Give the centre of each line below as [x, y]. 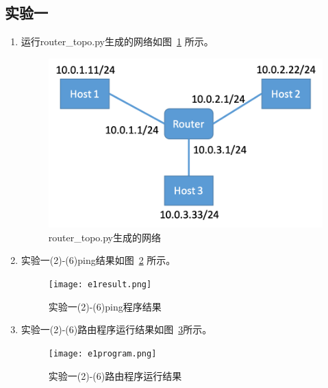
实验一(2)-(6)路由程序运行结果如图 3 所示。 [116, 329]
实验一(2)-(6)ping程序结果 [105, 306]
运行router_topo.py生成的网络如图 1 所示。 [117, 41]
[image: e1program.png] [102, 353]
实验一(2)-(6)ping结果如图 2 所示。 [98, 260]
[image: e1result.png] [100, 285]
